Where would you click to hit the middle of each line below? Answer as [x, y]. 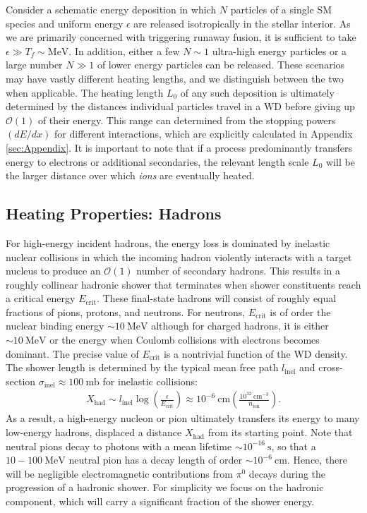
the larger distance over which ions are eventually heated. [130, 175]
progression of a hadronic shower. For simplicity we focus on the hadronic [165, 487]
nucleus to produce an [53, 271]
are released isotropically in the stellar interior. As [242, 23]
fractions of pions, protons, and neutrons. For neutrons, [126, 312]
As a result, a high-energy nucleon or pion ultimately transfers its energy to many [183, 418]
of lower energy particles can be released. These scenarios [221, 65]
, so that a [294, 446]
